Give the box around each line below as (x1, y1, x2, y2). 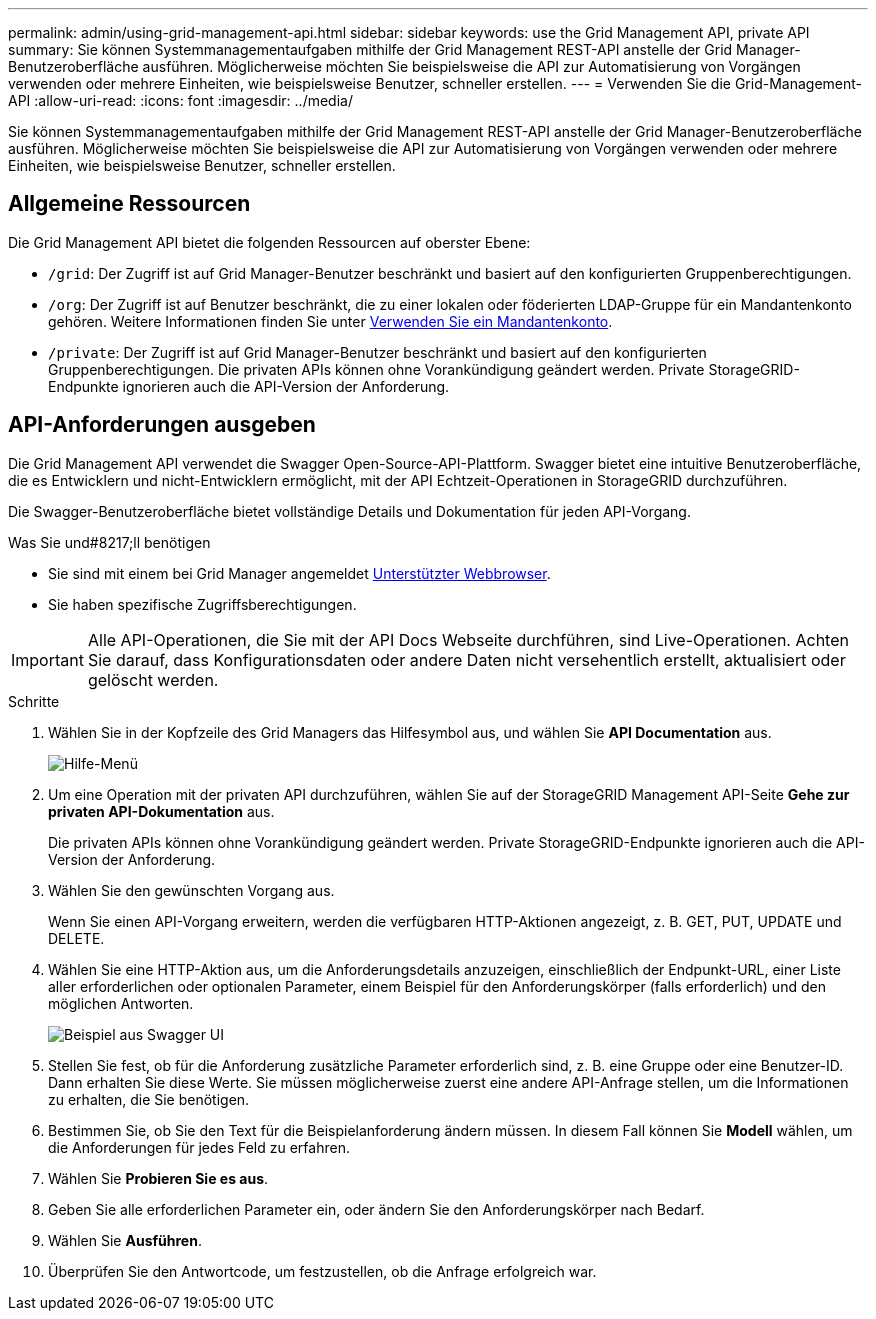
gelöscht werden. (87, 669, 219, 690)
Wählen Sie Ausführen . (48, 1231, 202, 1249)
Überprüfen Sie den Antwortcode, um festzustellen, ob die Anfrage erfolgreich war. (48, 1262, 597, 1280)
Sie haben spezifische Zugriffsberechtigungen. (48, 595, 357, 613)
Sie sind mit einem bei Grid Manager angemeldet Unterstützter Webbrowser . (48, 564, 551, 582)
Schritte (8, 692, 60, 710)
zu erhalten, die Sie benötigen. (48, 1090, 250, 1108)
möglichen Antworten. (48, 994, 194, 1012)
